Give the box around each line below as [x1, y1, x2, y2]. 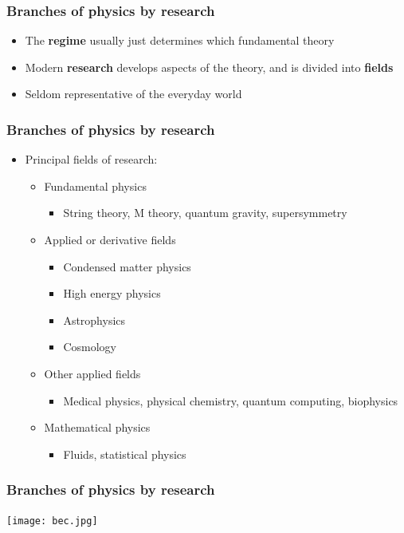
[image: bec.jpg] [6, 515, 98, 527]
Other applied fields [44, 365, 141, 381]
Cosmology [63, 338, 116, 355]
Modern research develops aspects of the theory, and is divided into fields [25, 58, 394, 75]
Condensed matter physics [63, 258, 191, 274]
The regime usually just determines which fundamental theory [25, 32, 335, 49]
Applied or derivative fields [44, 231, 176, 247]
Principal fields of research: [25, 151, 158, 168]
